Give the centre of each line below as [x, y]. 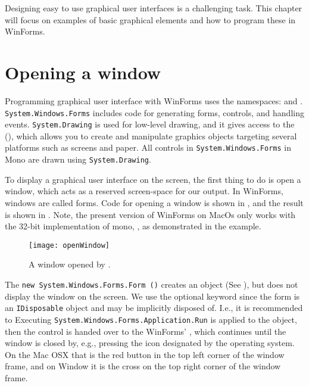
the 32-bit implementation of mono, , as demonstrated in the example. [133, 226]
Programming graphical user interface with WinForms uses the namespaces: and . [154, 100]
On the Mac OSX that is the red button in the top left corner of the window [145, 354]
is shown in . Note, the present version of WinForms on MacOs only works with [150, 214]
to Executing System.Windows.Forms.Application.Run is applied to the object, [151, 319]
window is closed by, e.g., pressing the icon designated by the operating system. [150, 343]
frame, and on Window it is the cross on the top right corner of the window [143, 366]
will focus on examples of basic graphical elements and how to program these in [150, 19]
